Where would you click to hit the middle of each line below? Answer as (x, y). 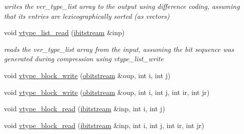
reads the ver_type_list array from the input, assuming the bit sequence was (119, 49)
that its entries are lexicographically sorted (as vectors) (87, 16)
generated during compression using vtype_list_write (84, 59)
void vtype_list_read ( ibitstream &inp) (64, 32)
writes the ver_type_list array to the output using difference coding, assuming (122, 6)
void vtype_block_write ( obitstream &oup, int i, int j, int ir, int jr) (107, 92)
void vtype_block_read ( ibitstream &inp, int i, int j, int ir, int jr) (104, 125)
